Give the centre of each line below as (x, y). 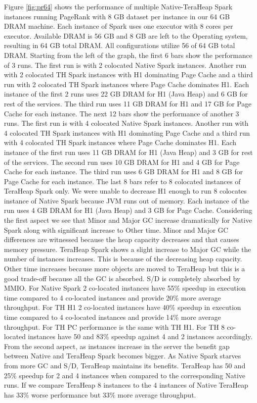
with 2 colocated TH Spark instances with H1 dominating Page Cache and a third (128, 75)
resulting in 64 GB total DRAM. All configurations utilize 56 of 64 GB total (120, 45)
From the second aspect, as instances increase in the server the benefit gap (117, 346)
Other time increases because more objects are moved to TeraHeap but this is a (125, 269)
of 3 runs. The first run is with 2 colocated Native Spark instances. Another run (125, 65)
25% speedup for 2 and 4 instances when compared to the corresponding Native (125, 375)
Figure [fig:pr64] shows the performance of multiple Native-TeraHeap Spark (118, 6)
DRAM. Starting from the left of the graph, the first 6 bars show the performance (128, 55)
